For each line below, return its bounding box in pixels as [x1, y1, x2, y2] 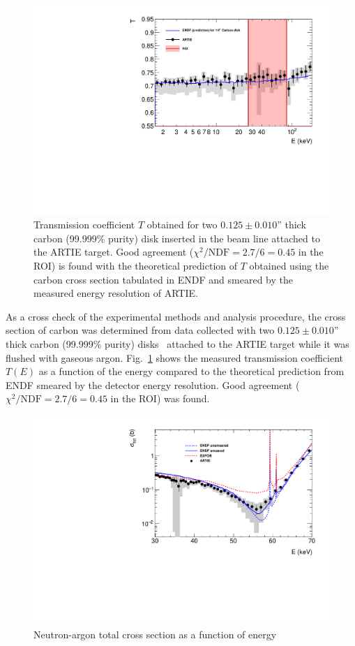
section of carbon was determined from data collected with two [6, 323, 275, 337]
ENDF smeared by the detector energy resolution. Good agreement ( [6, 377, 300, 392]
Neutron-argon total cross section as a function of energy [33, 627, 277, 642]
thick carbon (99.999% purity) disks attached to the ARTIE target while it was [6, 337, 349, 351]
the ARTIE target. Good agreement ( [33, 244, 194, 259]
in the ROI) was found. [110, 391, 210, 406]
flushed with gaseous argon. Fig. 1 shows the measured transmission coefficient [6, 350, 343, 365]
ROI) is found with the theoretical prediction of [33, 258, 238, 273]
